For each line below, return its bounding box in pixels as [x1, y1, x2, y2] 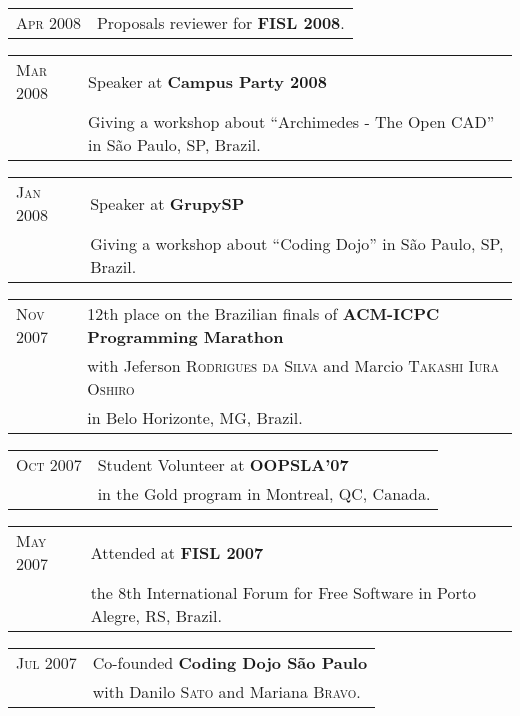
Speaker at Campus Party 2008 [88, 69, 327, 93]
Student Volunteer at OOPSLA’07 [97, 453, 349, 476]
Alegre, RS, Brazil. [90, 604, 222, 627]
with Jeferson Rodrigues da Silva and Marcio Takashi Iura [87, 354, 499, 377]
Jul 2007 [16, 651, 77, 674]
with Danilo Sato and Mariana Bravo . [92, 680, 361, 703]
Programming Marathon [87, 325, 284, 348]
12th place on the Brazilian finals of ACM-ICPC [87, 302, 440, 325]
